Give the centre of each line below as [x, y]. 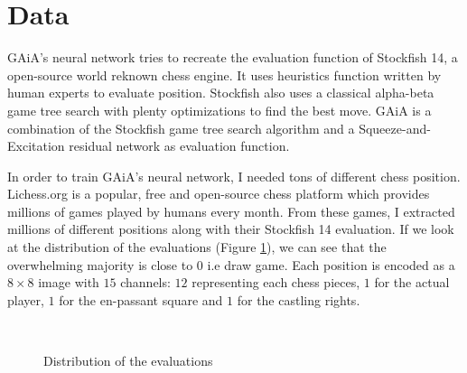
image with [69, 282]
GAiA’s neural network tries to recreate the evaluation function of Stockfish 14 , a [233, 57]
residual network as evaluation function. [179, 146]
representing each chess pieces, [276, 282]
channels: [145, 282]
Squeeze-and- [395, 128]
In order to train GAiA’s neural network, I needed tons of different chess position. [234, 176]
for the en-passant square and [141, 299]
